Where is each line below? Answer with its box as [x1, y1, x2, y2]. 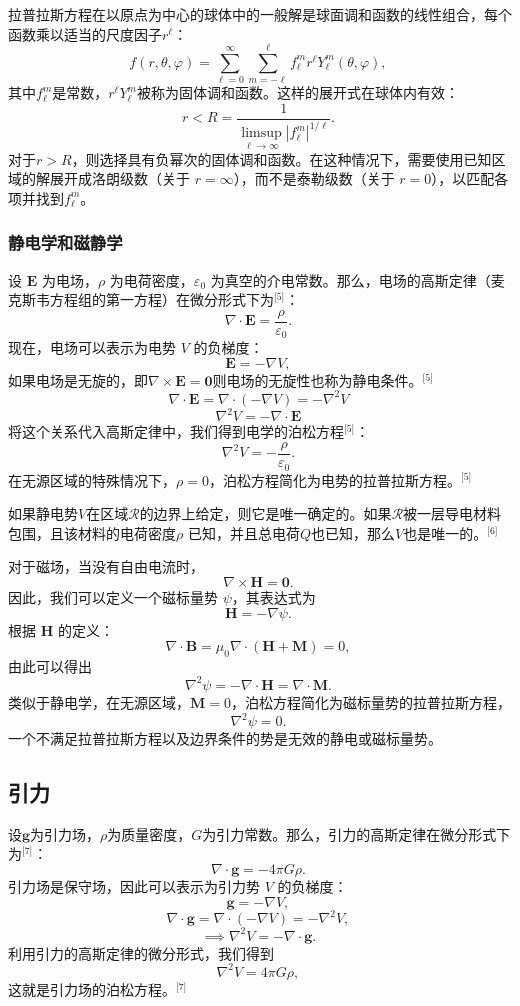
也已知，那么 [311, 522, 395, 543]
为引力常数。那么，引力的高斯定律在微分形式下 [202, 823, 511, 844]
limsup [241, 126, 282, 141]
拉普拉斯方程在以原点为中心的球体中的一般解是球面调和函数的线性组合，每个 [8, 4, 512, 24]
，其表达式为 [231, 586, 316, 607]
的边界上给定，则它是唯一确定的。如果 [139, 503, 392, 524]
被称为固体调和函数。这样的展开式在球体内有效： [137, 82, 459, 103]
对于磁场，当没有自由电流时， [8, 556, 204, 577]
